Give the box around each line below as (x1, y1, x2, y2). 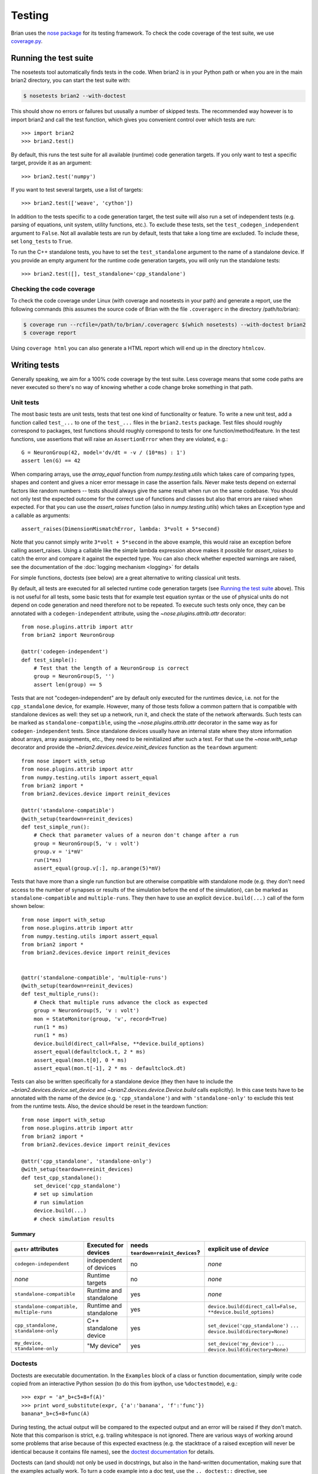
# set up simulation (33, 1191, 93, 1197)
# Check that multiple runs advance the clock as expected (33, 999, 208, 1005)
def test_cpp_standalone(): (21, 1174, 102, 1181)
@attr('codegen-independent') (21, 649, 109, 655)
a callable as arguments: (11, 512, 71, 519)
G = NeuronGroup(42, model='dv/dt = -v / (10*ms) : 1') (21, 449, 186, 456)
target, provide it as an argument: (11, 159, 92, 166)
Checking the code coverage (11, 285, 95, 293)
